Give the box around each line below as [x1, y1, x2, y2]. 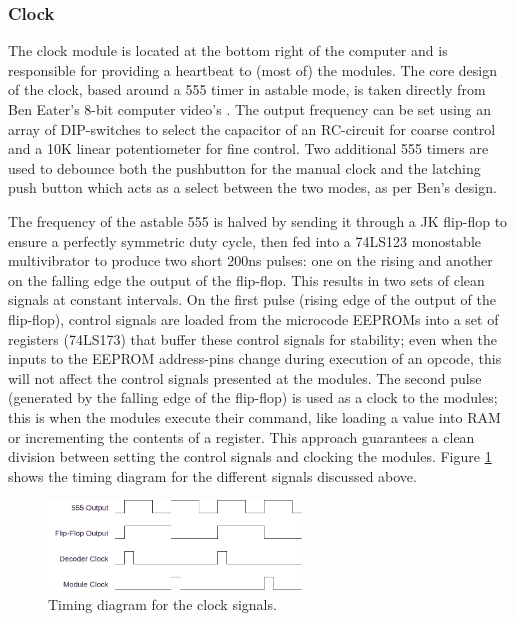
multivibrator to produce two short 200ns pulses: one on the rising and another [8, 250, 493, 271]
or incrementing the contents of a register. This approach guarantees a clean [8, 426, 475, 447]
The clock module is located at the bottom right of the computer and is [8, 40, 448, 61]
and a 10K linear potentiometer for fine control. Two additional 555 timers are [8, 138, 489, 159]
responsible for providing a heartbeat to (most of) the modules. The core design [8, 59, 498, 80]
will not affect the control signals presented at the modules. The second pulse [8, 367, 482, 388]
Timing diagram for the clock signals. [48, 594, 277, 615]
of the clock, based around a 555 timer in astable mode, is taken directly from [8, 79, 486, 100]
